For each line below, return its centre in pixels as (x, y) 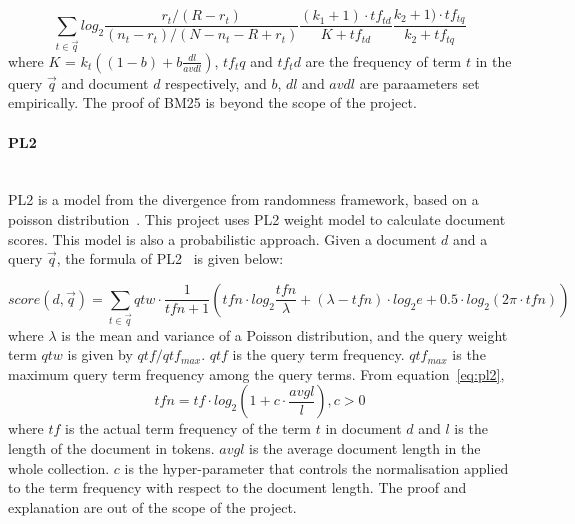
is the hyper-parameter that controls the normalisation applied (316, 467)
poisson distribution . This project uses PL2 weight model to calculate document (257, 218)
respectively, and (216, 82)
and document (105, 82)
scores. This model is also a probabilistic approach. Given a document (222, 238)
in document (363, 428)
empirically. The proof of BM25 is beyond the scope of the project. (212, 102)
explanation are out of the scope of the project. (152, 506)
